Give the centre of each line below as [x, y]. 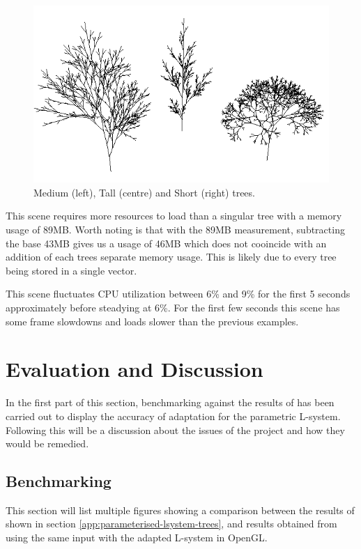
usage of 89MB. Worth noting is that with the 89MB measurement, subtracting [175, 230]
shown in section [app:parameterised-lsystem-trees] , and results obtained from [171, 524]
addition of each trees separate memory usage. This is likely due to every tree [171, 257]
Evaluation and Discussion [135, 369]
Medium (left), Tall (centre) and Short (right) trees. [144, 192]
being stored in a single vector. [71, 270]
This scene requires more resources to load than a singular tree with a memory [174, 216]
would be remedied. [47, 443]
